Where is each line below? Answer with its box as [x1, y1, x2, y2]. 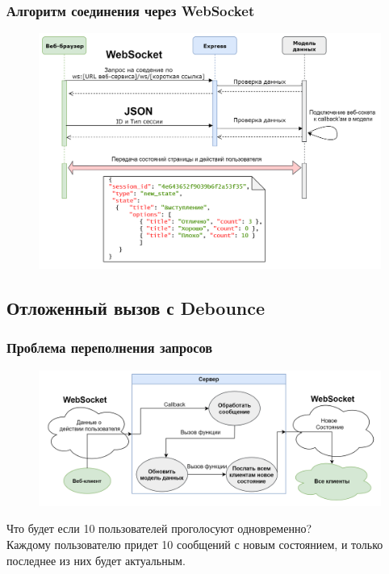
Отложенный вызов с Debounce [6, 295, 266, 321]
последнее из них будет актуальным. [6, 551, 186, 568]
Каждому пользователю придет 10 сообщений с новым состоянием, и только [6, 536, 383, 553]
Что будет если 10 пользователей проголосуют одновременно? [6, 520, 312, 537]
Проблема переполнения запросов [6, 337, 213, 358]
